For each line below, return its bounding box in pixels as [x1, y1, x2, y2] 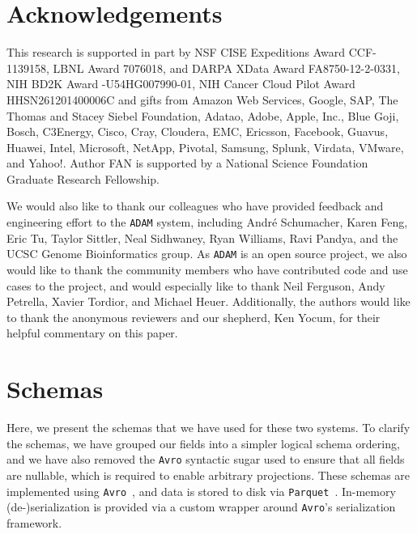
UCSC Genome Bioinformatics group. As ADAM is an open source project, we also [6, 245, 407, 262]
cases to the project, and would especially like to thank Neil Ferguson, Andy [6, 277, 385, 294]
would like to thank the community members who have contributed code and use [6, 261, 408, 278]
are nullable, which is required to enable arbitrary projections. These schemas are [6, 466, 411, 483]
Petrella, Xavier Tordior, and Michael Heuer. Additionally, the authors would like [6, 293, 411, 310]
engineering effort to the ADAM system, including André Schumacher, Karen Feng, [6, 214, 408, 231]
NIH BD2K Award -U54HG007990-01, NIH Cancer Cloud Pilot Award [6, 75, 355, 92]
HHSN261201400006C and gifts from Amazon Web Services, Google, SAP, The [6, 91, 398, 108]
